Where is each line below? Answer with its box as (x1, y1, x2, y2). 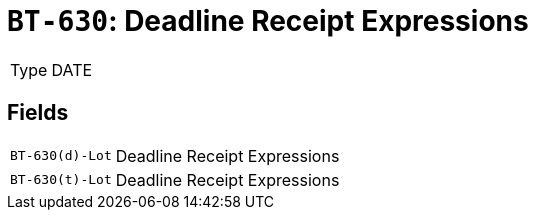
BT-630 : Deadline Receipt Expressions (7, 4, 529, 38)
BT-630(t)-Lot (10, 172, 112, 188)
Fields (7, 100, 69, 126)
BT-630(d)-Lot (10, 148, 112, 164)
